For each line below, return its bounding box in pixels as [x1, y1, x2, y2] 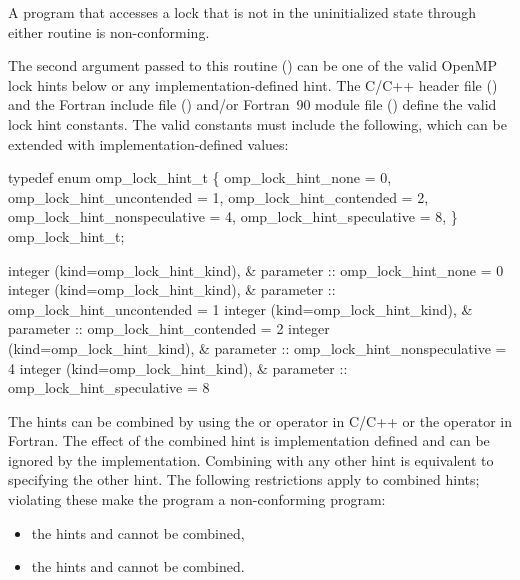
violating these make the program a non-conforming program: [8, 489, 386, 510]
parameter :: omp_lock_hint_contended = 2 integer [8, 318, 330, 339]
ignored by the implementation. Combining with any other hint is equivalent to [8, 449, 494, 470]
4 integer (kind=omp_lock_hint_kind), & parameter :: [8, 357, 348, 378]
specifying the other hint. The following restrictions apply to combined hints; [8, 469, 480, 490]
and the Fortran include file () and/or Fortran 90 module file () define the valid [8, 94, 497, 115]
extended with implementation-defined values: [8, 133, 289, 154]
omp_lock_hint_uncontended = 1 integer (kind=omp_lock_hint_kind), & [8, 298, 473, 319]
